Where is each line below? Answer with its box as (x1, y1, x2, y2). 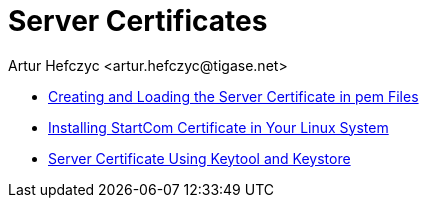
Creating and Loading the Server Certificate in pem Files (48, 87, 419, 105)
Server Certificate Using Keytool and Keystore (48, 149, 351, 167)
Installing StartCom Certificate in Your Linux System (48, 118, 389, 136)
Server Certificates (8, 4, 268, 38)
